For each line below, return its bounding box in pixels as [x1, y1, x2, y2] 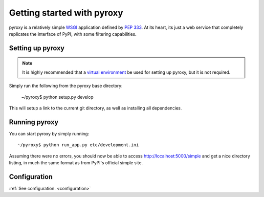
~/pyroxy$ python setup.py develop [21, 94, 94, 100]
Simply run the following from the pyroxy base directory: [9, 83, 123, 89]
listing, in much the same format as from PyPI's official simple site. [9, 159, 143, 166]
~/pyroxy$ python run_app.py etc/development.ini [18, 142, 139, 148]
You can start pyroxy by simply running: [9, 131, 89, 136]
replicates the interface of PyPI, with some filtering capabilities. [9, 31, 137, 37]
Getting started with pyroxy [9, 7, 123, 18]
